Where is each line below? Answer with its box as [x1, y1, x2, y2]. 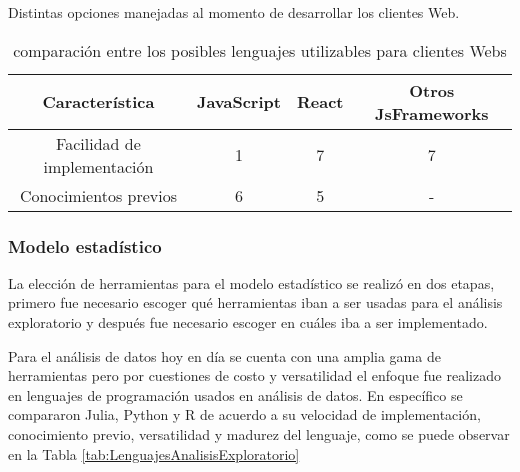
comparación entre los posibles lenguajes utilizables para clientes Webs [13, 38, 507, 62]
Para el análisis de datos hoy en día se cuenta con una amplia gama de [8, 345, 441, 366]
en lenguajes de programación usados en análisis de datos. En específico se [8, 384, 463, 405]
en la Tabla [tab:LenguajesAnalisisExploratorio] [8, 443, 300, 464]
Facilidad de [56, 131, 141, 155]
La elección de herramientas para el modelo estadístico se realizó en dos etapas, [8, 272, 495, 293]
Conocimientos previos [19, 183, 177, 207]
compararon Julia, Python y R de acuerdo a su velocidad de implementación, [8, 404, 481, 425]
